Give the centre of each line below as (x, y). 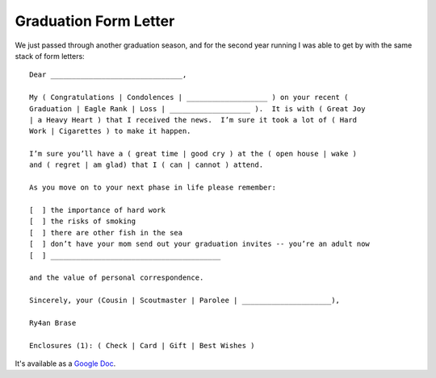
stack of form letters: (50, 56)
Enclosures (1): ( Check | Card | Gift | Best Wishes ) (142, 345)
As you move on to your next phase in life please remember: (153, 188)
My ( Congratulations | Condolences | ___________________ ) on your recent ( (189, 98)
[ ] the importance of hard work (97, 210)
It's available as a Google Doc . (65, 363)
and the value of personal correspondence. (117, 278)
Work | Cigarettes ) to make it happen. (110, 131)
